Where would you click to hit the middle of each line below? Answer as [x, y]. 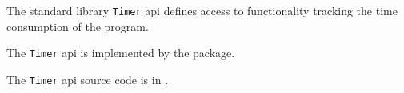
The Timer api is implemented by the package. [121, 53]
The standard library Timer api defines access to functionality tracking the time [202, 10]
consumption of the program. [78, 26]
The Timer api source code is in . [88, 79]
